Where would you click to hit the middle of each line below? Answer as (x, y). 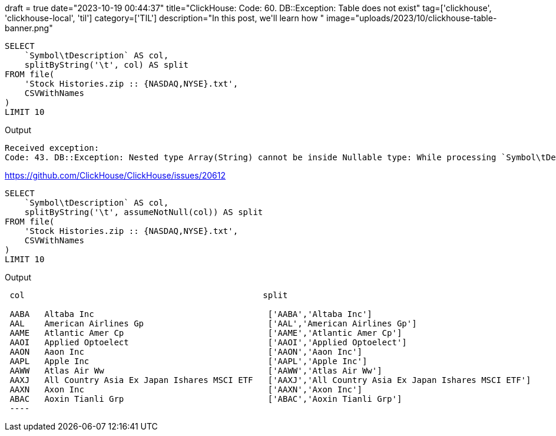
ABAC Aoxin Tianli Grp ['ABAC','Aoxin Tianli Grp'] (206, 399)
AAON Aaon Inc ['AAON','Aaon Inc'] (186, 352)
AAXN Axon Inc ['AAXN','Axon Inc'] (186, 389)
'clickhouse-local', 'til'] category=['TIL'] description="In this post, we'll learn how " (165, 18)
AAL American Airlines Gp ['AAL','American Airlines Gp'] (213, 323)
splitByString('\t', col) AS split (106, 65)
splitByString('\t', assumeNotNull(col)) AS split (144, 212)
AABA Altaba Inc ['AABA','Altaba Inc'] (191, 314)
